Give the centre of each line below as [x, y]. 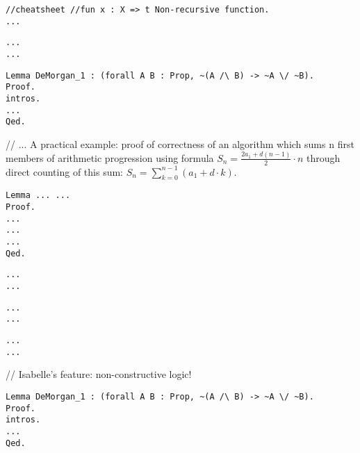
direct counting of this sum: [64, 171]
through [324, 157]
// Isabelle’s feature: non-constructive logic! [99, 374]
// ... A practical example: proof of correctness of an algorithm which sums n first [180, 143]
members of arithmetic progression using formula [110, 157]
